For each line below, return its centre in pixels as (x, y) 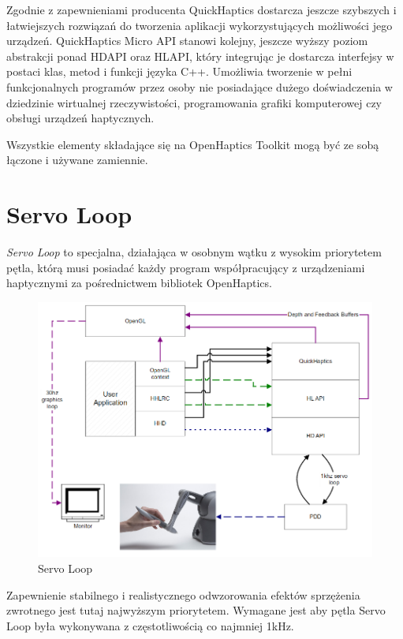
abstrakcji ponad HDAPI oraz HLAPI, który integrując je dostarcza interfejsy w (200, 56)
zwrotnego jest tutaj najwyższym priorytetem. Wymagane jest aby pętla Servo (196, 610)
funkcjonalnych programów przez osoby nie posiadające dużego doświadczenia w (200, 86)
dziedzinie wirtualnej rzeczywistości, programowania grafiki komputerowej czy (194, 102)
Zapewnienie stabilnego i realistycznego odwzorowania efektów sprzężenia (183, 594)
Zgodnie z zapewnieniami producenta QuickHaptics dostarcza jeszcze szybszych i (201, 9)
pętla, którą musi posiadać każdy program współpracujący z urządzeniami (186, 267)
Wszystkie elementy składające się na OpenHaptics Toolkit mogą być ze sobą (193, 144)
